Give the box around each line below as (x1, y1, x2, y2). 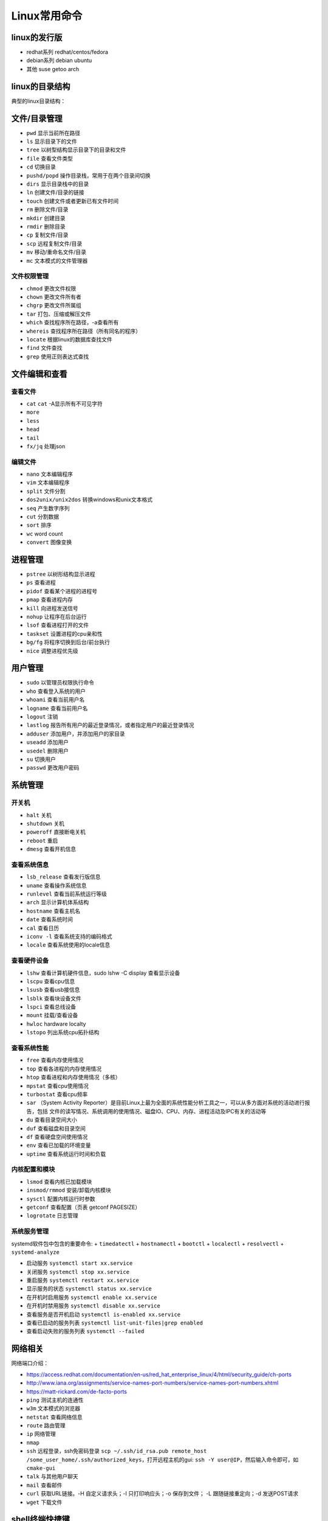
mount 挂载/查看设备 (26, 1012, 78, 1019)
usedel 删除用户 (26, 747, 69, 754)
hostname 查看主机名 (26, 907, 81, 914)
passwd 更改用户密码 (26, 764, 80, 771)
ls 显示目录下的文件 (26, 137, 77, 145)
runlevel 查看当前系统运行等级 (26, 890, 108, 897)
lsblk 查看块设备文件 (26, 995, 82, 1002)
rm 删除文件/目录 (26, 206, 69, 213)
